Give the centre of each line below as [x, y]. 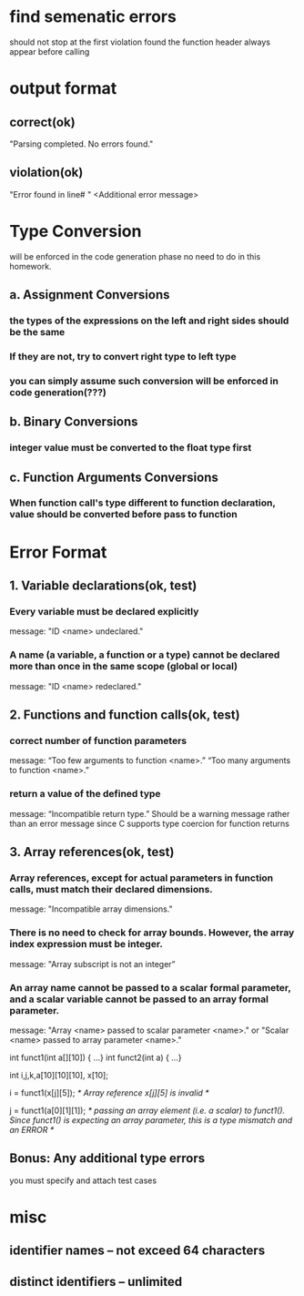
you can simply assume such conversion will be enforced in [144, 381]
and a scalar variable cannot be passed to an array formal [139, 999]
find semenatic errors [93, 17]
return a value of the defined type [85, 794]
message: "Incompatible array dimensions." [91, 909]
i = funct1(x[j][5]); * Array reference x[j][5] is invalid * [109, 1092]
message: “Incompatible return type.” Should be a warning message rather [150, 813]
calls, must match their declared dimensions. [111, 889]
